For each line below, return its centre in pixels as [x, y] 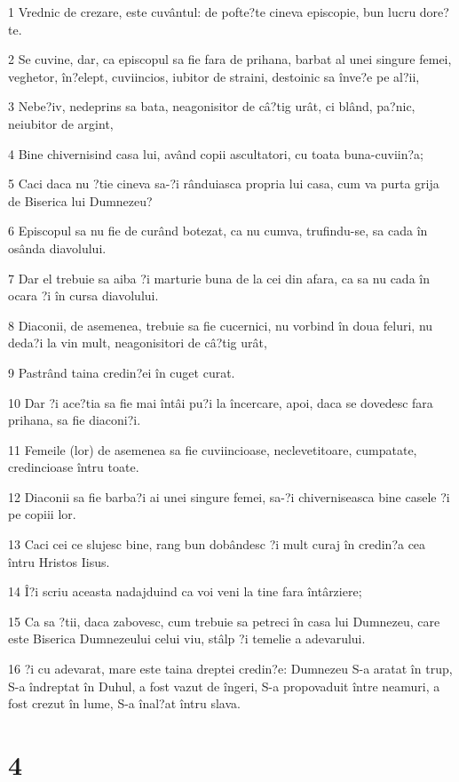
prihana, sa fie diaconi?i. [75, 420]
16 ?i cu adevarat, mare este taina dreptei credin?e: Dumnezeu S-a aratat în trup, [230, 669]
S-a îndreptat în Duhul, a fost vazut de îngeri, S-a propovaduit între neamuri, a [224, 686]
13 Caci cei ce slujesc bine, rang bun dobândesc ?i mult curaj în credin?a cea [217, 544]
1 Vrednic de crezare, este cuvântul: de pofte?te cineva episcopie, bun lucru [212, 12]
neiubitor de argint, [61, 123]
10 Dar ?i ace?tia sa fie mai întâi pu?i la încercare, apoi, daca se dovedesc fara [221, 402]
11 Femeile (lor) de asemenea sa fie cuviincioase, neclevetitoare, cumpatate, [213, 449]
